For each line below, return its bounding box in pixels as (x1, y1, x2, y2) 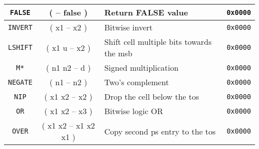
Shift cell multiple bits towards (104, 36, 212, 47)
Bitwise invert (104, 21, 153, 33)
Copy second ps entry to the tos (104, 125, 216, 137)
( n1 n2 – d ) (46, 62, 91, 73)
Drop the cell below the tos (104, 91, 199, 102)
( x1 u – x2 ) (46, 41, 91, 53)
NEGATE (8, 78, 33, 86)
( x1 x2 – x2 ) (44, 91, 93, 102)
